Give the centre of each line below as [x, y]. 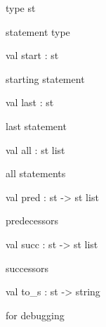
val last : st [30, 102]
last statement [36, 126]
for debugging [35, 315]
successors [27, 268]
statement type [38, 31]
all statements [36, 173]
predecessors [32, 220]
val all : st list [35, 149]
